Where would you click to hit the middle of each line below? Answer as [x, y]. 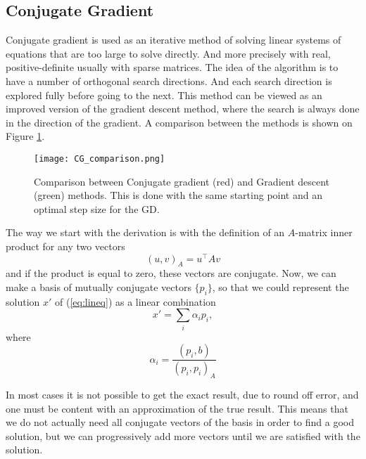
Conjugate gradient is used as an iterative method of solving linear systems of [173, 40]
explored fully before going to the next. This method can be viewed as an [164, 95]
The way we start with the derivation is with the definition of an [145, 232]
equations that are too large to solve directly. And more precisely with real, [168, 53]
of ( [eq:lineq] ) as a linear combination [135, 301]
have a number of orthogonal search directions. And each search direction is [169, 80]
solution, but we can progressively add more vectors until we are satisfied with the [183, 435]
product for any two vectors [65, 246]
